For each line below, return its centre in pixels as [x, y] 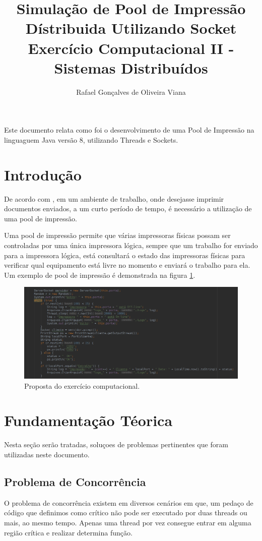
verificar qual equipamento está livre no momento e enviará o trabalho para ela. [127, 265]
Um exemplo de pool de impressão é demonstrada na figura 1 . [100, 275]
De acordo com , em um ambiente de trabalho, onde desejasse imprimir [114, 198]
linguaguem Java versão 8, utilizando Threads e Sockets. [91, 139]
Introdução [43, 174]
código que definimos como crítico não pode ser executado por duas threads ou [126, 513]
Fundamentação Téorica [88, 420]
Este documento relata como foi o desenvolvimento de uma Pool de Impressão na [129, 130]
